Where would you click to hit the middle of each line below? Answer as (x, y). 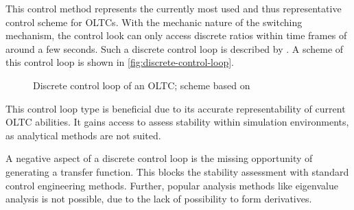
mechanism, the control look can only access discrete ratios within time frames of (176, 35)
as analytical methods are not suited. (83, 135)
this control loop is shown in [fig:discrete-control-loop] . (120, 62)
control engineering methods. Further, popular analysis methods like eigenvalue (172, 185)
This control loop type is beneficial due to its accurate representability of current (176, 108)
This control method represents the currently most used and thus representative (174, 8)
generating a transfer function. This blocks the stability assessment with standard (177, 171)
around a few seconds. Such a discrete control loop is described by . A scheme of (175, 48)
